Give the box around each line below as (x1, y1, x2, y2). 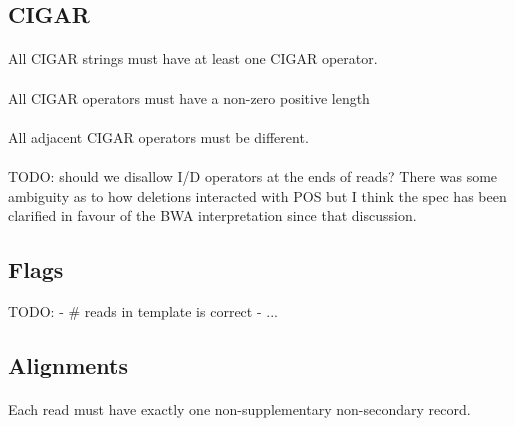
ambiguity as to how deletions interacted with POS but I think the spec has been (8, 185, 507, 206)
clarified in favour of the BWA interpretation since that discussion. (8, 205, 417, 226)
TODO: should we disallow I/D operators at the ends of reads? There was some (8, 165, 498, 186)
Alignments (8, 349, 128, 380)
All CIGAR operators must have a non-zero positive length (8, 87, 370, 108)
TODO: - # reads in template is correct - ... (8, 300, 278, 321)
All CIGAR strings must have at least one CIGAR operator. (8, 48, 378, 69)
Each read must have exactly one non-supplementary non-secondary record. (8, 398, 471, 419)
